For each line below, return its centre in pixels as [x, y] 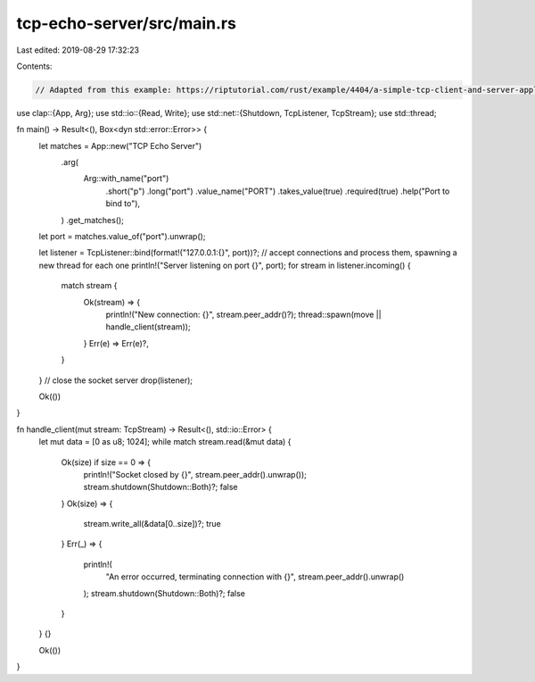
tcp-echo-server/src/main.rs [126, 23]
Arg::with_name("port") [126, 179]
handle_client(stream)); [148, 327]
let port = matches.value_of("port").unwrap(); [122, 237]
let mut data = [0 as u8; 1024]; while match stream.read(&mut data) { [165, 442]
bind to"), [123, 204]
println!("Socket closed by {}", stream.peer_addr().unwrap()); [195, 474]
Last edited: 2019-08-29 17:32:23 [78, 50]
